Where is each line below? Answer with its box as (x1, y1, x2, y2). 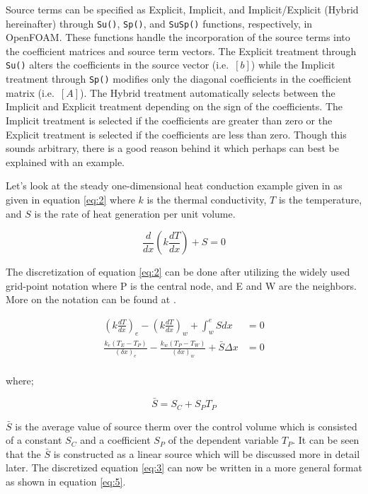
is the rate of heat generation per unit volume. (34, 206, 236, 220)
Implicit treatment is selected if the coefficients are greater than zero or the (6, 112, 333, 127)
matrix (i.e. (6, 85, 54, 100)
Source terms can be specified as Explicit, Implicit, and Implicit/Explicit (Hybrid (6, 2, 359, 16)
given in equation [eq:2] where (6, 192, 135, 206)
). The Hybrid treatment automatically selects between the (80, 85, 335, 100)
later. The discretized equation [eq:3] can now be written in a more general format (6, 460, 362, 475)
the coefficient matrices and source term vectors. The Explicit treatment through (6, 43, 357, 58)
